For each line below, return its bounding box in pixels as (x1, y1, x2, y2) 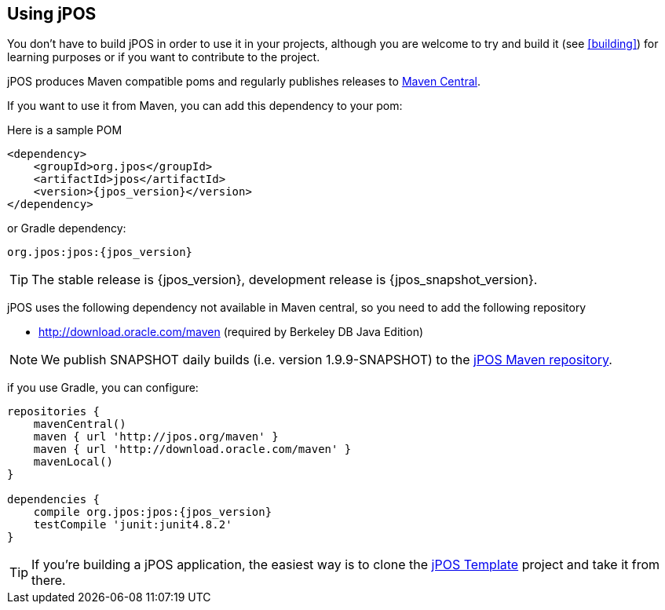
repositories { (7, 405, 100, 418)
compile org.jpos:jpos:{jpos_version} (33, 506, 272, 519)
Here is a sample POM (7, 123, 122, 137)
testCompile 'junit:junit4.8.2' (33, 518, 232, 531)
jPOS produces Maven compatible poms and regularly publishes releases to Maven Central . (7, 75, 480, 89)
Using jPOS (7, 4, 97, 24)
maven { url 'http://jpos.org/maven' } (33, 430, 279, 444)
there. (31, 572, 66, 589)
